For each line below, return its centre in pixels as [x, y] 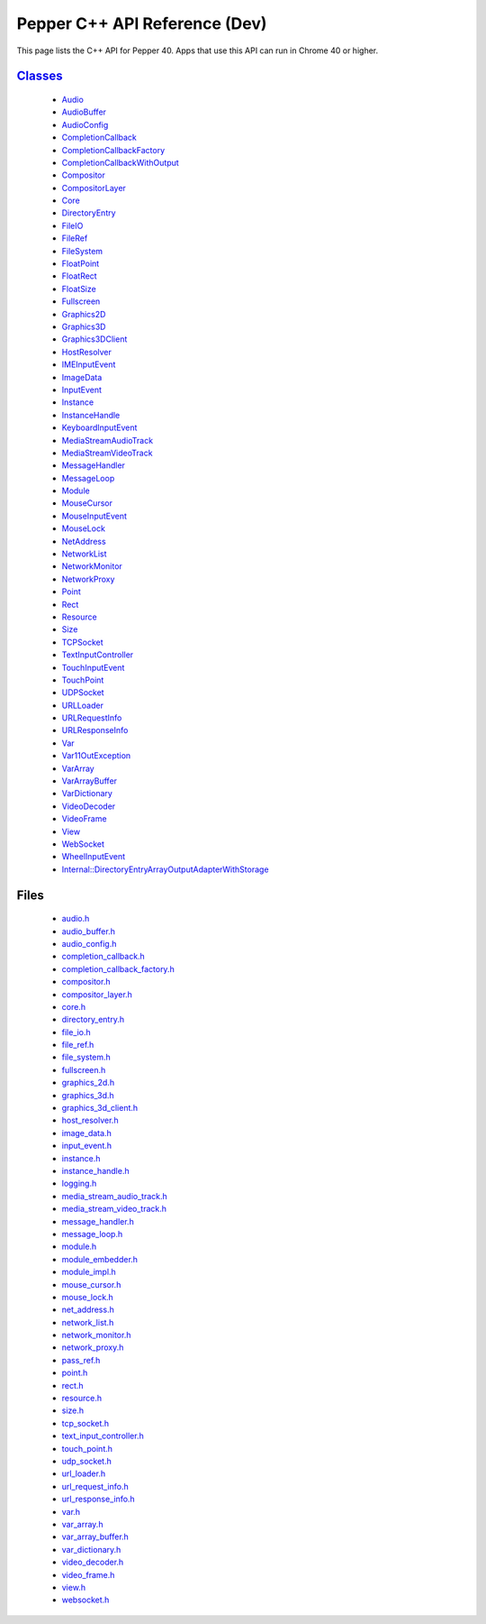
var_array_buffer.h [95, 1537]
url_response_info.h [98, 1499]
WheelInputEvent [94, 857]
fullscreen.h [84, 1069]
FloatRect [80, 276]
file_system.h [86, 1057]
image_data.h [86, 1133]
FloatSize [79, 289]
